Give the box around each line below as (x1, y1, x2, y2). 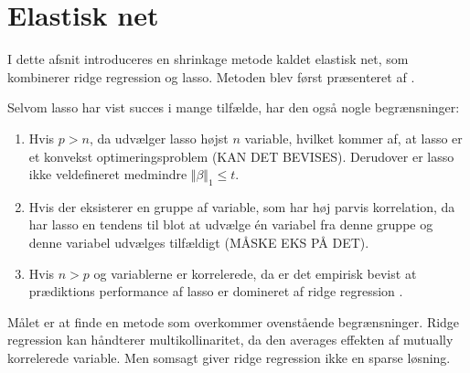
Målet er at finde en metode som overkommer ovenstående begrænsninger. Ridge (7, 312, 460, 331)
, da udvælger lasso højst (89, 128, 229, 147)
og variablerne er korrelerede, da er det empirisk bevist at (93, 263, 417, 282)
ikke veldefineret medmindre (28, 165, 187, 184)
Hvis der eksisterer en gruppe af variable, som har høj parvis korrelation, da (28, 197, 455, 216)
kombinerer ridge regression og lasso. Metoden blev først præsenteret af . (7, 67, 415, 86)
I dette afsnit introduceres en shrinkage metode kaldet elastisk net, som (7, 49, 409, 69)
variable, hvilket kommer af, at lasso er (244, 128, 463, 147)
